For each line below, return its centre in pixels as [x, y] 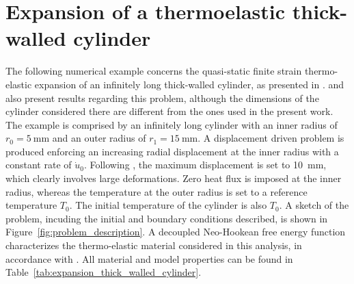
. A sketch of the [314, 205]
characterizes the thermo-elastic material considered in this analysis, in [154, 245]
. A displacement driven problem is [271, 138]
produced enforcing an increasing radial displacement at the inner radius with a [172, 151]
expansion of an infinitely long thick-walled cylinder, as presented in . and [189, 84]
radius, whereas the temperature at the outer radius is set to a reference [156, 191]
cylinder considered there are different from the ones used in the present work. [169, 111]
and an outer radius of [99, 138]
